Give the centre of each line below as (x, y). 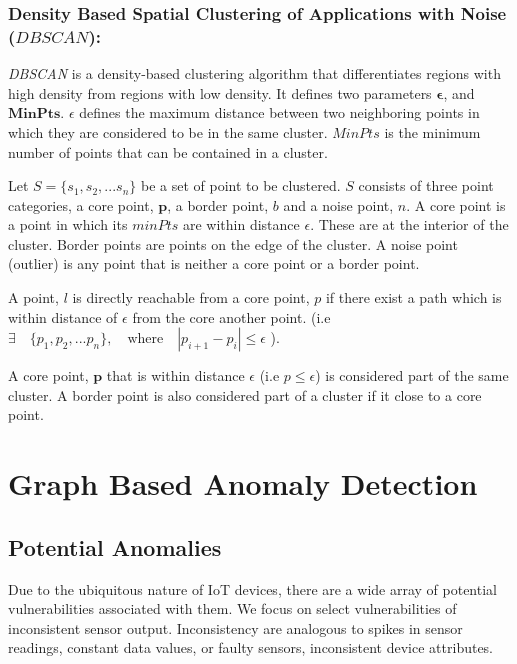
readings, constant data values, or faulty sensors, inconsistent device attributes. (251, 647)
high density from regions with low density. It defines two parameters (220, 92)
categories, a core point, (81, 204)
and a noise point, (338, 204)
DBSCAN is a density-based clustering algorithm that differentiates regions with (254, 73)
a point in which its (68, 224)
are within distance (241, 224)
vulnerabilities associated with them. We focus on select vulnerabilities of (232, 608)
